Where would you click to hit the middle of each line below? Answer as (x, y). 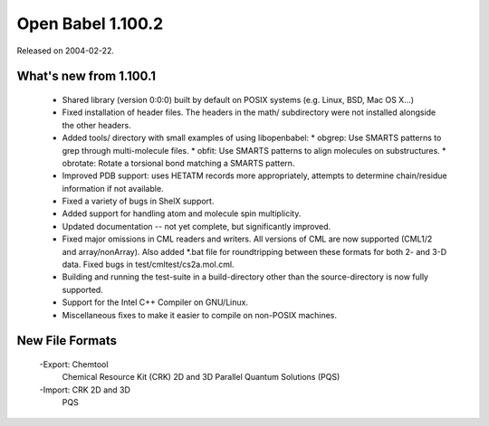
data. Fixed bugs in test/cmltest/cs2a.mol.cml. (148, 265)
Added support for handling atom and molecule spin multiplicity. (182, 213)
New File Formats (67, 341)
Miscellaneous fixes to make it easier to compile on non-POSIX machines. (200, 315)
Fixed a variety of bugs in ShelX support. (138, 201)
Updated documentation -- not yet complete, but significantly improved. (197, 226)
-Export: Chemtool (74, 364)
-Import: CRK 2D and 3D (85, 390)
